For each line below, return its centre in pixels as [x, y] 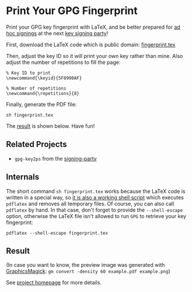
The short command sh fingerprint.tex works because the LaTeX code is [96, 191]
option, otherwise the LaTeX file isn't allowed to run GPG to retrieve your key [96, 216]
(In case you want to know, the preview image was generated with [85, 265]
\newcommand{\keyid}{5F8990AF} [44, 78]
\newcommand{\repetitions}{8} [43, 93]
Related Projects [36, 145]
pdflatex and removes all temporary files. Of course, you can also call [90, 203]
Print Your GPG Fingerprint [72, 11]
